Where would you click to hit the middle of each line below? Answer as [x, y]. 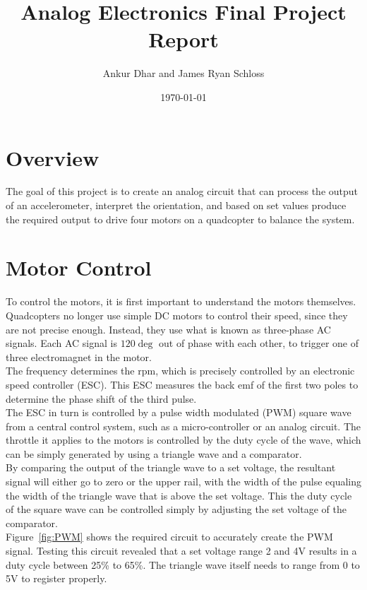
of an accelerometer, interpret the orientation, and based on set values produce [176, 205]
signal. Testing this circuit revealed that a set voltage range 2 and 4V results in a [181, 551]
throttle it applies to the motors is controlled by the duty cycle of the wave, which [183, 440]
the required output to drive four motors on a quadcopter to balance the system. [180, 219]
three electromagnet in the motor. [79, 356]
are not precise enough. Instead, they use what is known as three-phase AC [168, 329]
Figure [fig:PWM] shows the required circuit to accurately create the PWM [169, 537]
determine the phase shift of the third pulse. [101, 398]
